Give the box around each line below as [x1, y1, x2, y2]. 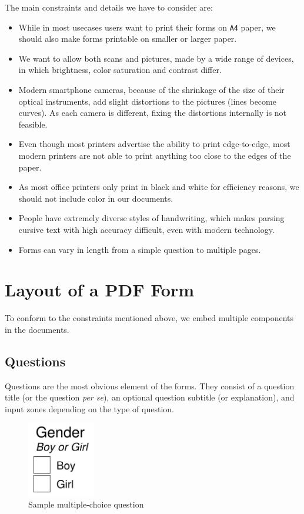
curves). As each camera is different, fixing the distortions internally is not [18, 106, 287, 119]
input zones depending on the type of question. [5, 402, 174, 415]
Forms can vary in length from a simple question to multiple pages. [18, 243, 261, 255]
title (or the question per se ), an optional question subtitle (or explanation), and [5, 391, 295, 403]
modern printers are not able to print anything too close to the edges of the [18, 149, 291, 161]
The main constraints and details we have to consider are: [5, 1, 213, 13]
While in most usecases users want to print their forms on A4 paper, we [18, 21, 276, 33]
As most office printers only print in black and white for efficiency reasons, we [18, 181, 299, 193]
